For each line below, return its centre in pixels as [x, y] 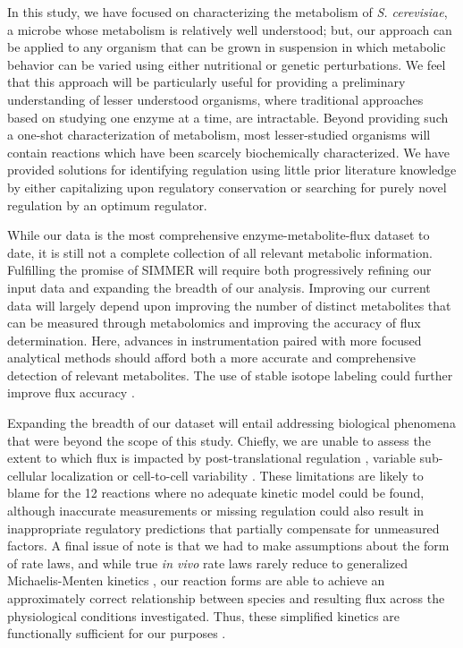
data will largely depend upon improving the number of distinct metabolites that [229, 305]
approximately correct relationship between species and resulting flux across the [226, 598]
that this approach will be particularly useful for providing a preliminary [206, 82]
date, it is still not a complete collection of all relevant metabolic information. [220, 252]
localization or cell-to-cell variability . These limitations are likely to [237, 475]
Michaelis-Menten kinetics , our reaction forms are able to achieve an [196, 580]
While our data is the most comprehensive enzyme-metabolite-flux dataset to [219, 235]
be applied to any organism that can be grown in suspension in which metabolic [227, 47]
